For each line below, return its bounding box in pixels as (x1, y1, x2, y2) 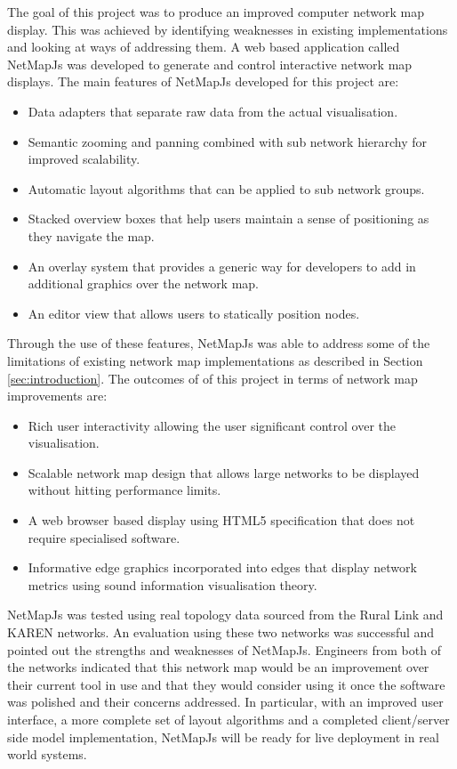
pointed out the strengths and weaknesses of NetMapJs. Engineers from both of (7, 640, 441, 659)
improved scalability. (28, 150, 140, 168)
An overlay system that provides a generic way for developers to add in (28, 256, 416, 275)
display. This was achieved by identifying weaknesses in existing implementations (7, 20, 448, 38)
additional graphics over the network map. (28, 274, 260, 293)
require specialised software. (28, 528, 180, 546)
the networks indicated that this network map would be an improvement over (7, 658, 429, 676)
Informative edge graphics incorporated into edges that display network (28, 558, 417, 577)
